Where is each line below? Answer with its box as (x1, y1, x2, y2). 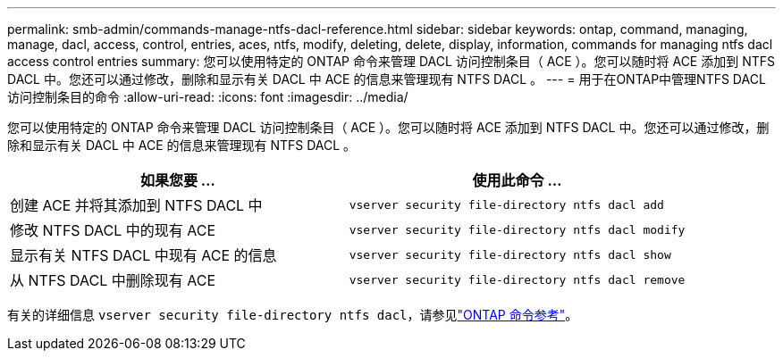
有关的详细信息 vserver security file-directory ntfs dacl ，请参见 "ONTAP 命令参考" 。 (7, 307, 578, 322)
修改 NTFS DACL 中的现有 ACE (10, 221, 216, 239)
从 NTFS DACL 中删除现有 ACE (10, 271, 216, 289)
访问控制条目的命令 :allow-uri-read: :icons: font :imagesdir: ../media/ (7, 89, 408, 104)
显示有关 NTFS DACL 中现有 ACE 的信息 (10, 246, 277, 264)
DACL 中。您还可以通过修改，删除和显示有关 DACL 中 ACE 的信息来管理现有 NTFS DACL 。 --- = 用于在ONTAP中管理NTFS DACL (7, 71, 766, 87)
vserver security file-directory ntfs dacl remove (349, 272, 686, 287)
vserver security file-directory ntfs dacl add (349, 197, 664, 212)
